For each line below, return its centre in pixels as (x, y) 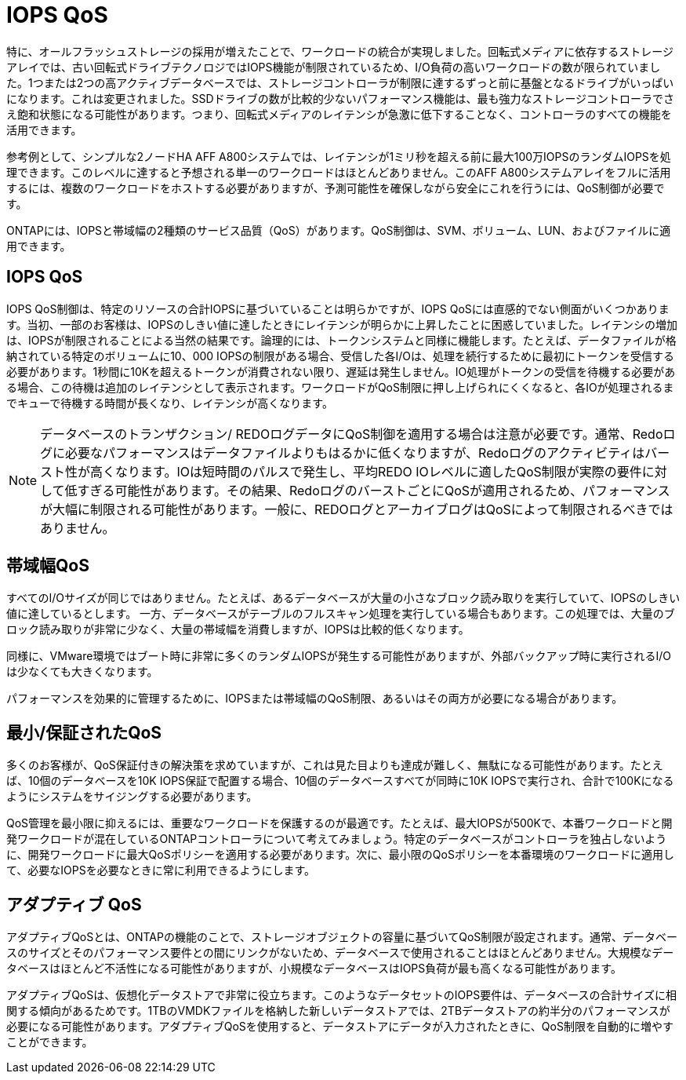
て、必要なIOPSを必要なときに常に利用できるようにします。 (161, 870)
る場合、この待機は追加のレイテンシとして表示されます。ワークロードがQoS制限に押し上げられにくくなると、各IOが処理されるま (340, 387)
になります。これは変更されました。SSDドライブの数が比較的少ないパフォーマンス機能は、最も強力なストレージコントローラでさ (341, 98)
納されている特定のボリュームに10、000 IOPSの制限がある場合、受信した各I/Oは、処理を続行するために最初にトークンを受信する (341, 356)
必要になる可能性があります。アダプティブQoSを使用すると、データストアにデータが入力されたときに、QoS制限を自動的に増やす (340, 1027)
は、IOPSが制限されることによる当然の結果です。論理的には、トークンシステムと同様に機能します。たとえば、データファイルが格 (341, 340)
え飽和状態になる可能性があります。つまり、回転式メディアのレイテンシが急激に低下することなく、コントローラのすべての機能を (339, 114)
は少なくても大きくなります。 (82, 672)
